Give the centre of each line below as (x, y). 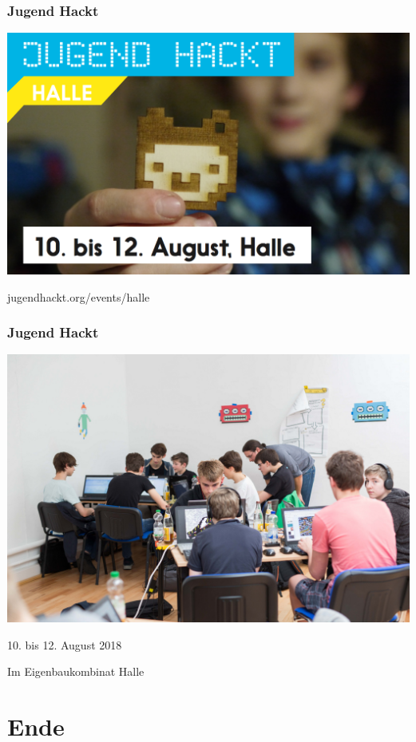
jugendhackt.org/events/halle (79, 296)
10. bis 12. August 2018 (65, 644)
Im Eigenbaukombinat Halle (76, 671)
